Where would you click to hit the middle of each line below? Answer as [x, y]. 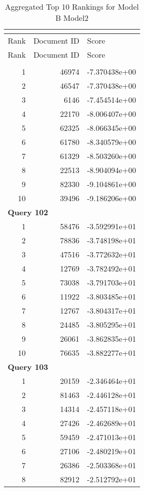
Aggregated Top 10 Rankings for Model [72, 7]
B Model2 [72, 18]
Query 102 [28, 212]
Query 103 [28, 367]
